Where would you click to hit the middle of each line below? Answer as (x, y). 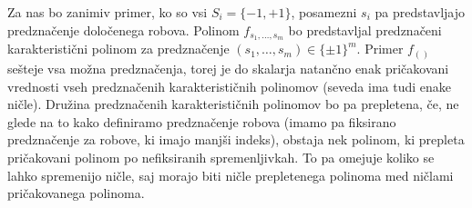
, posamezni (324, 12)
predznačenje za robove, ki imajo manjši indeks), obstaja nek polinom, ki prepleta (236, 139)
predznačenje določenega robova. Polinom (123, 30)
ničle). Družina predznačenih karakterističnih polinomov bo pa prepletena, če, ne (233, 104)
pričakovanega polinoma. (76, 193)
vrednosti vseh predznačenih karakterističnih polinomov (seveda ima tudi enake (229, 86)
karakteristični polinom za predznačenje (118, 49)
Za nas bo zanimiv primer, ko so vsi (108, 12)
